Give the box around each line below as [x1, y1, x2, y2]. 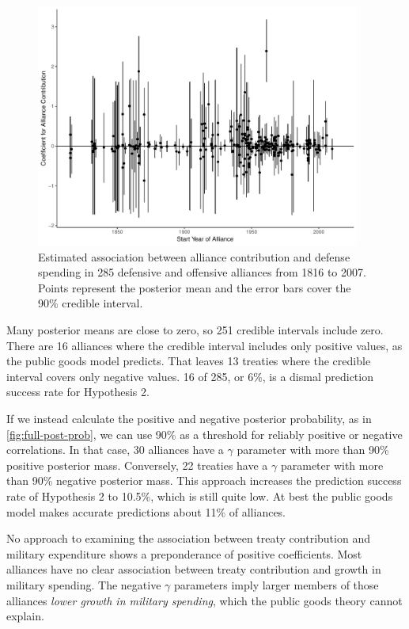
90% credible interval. [38, 295, 143, 311]
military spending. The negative [6, 576, 161, 593]
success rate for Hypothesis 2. [6, 383, 150, 400]
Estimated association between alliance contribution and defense [38, 248, 350, 265]
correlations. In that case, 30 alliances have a [6, 441, 224, 458]
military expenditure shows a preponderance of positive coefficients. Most [6, 545, 362, 562]
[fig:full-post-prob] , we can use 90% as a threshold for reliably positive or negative [6, 425, 403, 442]
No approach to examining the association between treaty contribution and [6, 530, 370, 547]
